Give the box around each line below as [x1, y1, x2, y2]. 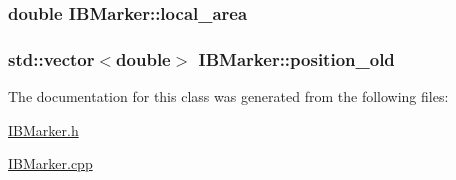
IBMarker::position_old [198, 46, 395, 71]
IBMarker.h [8, 119, 79, 140]
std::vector [8, 46, 95, 71]
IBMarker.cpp [8, 153, 93, 174]
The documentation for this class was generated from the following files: [8, 86, 449, 107]
